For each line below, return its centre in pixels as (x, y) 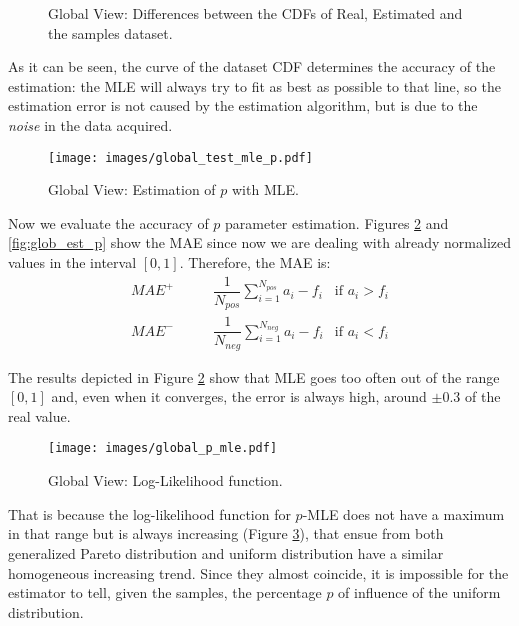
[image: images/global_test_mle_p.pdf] (180, 157)
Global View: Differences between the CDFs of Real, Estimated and (255, 13)
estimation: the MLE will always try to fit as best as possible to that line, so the (254, 85)
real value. (39, 415)
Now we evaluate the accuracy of (108, 222)
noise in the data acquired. (90, 124)
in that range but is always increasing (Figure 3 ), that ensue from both (226, 533)
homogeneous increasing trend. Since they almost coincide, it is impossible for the (258, 572)
